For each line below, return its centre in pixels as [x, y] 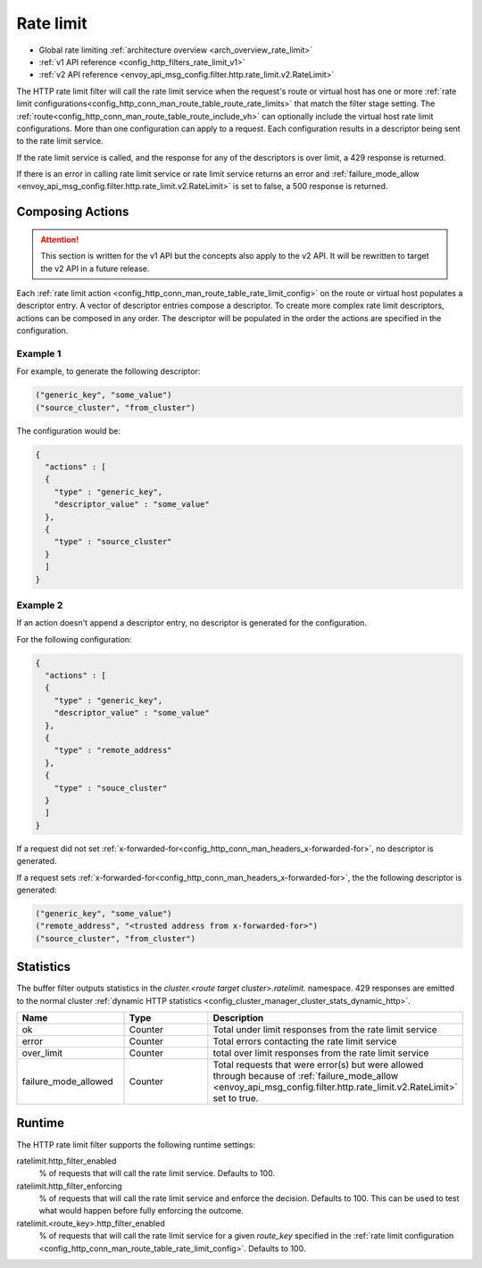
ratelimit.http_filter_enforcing [69, 1186]
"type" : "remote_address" [113, 750]
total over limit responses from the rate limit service [321, 1053]
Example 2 [40, 605]
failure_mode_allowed [67, 1082]
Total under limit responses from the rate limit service [325, 1029]
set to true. [236, 1098]
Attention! [60, 239]
